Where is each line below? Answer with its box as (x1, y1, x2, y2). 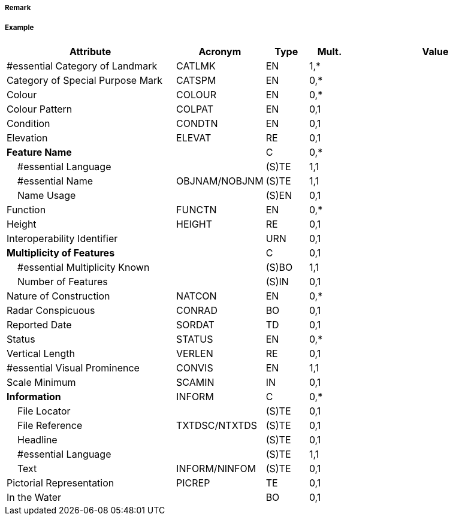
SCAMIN (176, 376, 215, 388)
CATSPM (176, 74, 216, 86)
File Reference (17, 419, 83, 431)
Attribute (69, 45, 111, 58)
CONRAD (176, 304, 218, 316)
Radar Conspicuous (7, 304, 95, 316)
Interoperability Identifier (7, 232, 118, 244)
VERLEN (176, 347, 213, 359)
